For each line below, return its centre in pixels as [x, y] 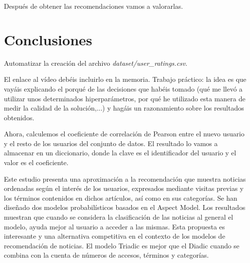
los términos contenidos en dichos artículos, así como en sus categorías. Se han [121, 197]
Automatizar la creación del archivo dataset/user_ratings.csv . [96, 63]
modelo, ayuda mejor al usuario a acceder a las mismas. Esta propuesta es [115, 226]
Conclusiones [48, 39]
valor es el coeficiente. [36, 162]
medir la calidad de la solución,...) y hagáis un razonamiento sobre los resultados [124, 108]
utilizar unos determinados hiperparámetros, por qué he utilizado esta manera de [125, 98]
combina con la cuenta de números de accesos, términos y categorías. [107, 255]
